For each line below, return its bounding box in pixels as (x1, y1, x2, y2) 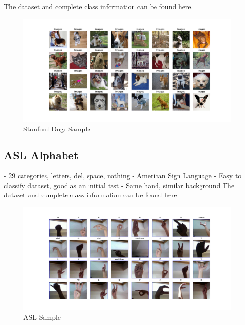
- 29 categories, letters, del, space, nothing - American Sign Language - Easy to (4, 170, 242, 180)
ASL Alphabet (4, 148, 79, 163)
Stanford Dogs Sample (23, 124, 90, 134)
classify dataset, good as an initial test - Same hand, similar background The (4, 180, 235, 190)
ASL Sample (23, 312, 61, 322)
